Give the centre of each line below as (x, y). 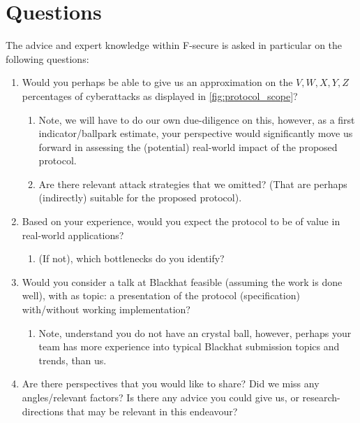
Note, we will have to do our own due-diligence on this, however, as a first (197, 119)
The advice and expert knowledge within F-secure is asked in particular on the (174, 45)
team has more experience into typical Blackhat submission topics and (189, 346)
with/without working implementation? (106, 309)
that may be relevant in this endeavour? (152, 411)
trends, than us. (73, 360)
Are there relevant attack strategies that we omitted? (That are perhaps (193, 184)
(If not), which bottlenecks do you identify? (132, 258)
